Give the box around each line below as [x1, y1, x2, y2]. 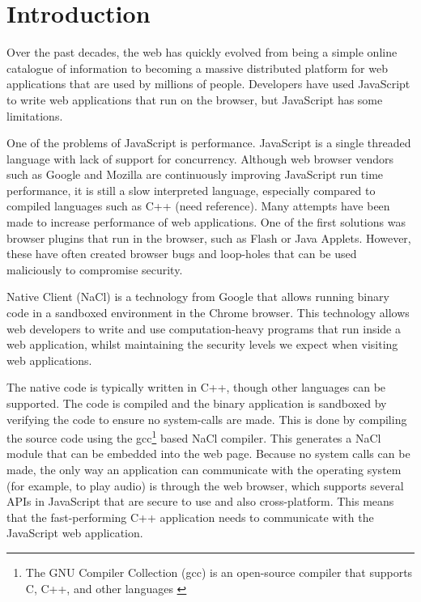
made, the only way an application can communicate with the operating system [6, 461, 402, 478]
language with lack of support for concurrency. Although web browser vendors [6, 150, 394, 167]
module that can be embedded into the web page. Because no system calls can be [6, 445, 410, 462]
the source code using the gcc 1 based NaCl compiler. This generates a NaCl [6, 427, 381, 446]
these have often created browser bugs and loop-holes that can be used [6, 245, 357, 262]
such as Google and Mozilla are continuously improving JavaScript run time [6, 166, 384, 183]
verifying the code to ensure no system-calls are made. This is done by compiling [6, 410, 407, 427]
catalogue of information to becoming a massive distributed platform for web [6, 59, 388, 76]
